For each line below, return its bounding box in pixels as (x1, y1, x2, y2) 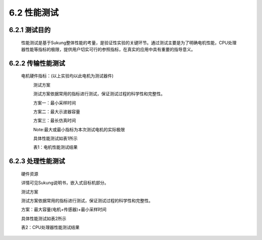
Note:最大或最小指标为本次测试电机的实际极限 (33, 126, 125, 132)
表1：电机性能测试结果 (33, 144, 78, 150)
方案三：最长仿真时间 (33, 118, 76, 123)
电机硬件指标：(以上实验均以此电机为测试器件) (21, 73, 114, 79)
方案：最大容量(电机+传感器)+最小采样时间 (21, 206, 107, 212)
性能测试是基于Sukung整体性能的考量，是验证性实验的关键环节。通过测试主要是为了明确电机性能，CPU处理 (21, 39, 237, 46)
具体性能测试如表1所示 (33, 136, 78, 141)
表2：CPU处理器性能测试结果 (21, 224, 80, 230)
